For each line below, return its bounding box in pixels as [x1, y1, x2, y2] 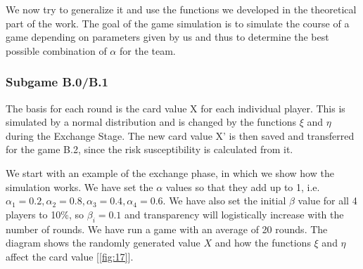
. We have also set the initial [163, 193, 286, 208]
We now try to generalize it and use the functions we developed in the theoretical [6, 2, 357, 16]
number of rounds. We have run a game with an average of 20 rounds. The [6, 221, 328, 236]
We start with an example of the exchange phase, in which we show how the [6, 165, 334, 180]
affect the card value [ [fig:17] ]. [6, 249, 134, 263]
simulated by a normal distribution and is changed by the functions [6, 114, 297, 129]
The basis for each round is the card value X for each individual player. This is [6, 100, 345, 115]
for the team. [119, 43, 176, 58]
